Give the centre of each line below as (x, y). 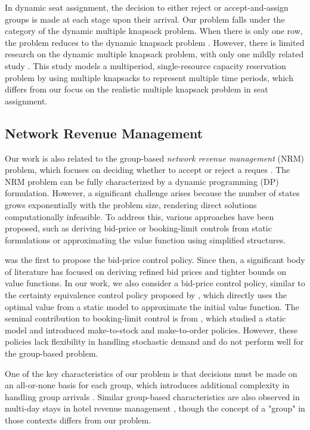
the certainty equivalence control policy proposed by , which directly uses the (146, 295)
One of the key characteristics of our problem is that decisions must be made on (151, 373)
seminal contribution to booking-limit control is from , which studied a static (145, 318)
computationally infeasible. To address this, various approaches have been (139, 216)
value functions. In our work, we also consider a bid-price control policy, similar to (155, 283)
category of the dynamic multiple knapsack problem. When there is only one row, (154, 31)
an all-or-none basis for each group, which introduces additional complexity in (147, 385)
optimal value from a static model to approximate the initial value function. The (152, 306)
